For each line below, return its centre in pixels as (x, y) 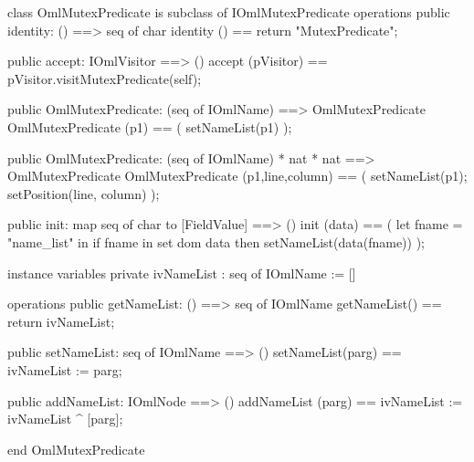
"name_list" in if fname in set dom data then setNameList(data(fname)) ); (216, 241)
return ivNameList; (61, 321)
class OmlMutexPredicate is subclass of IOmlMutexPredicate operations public (229, 12)
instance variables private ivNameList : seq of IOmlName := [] (182, 273)
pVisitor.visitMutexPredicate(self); (105, 78)
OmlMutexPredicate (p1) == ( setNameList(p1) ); (150, 126)
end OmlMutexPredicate (76, 449)
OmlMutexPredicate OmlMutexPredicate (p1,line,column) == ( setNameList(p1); (237, 176)
